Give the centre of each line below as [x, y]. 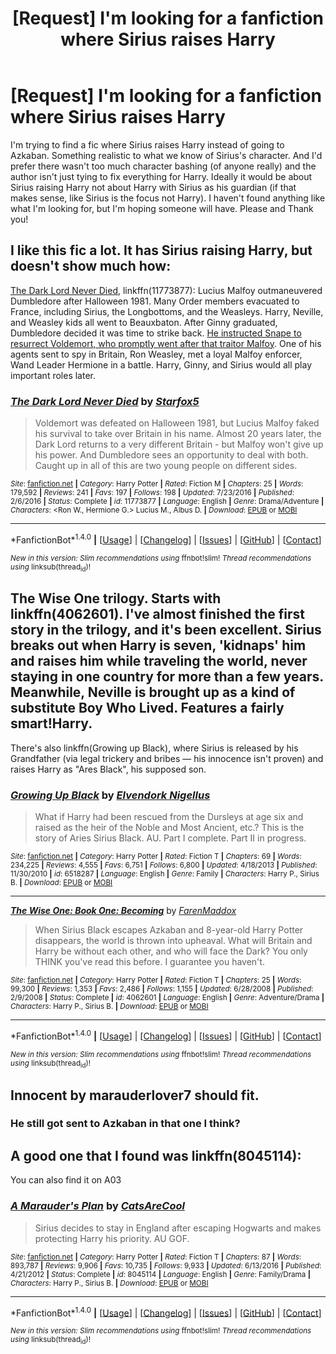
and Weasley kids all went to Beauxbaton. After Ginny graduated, [144, 322]
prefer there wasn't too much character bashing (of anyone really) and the [163, 166]
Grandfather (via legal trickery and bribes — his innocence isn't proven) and [167, 758]
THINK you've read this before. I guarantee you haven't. [149, 962]
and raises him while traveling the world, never [159, 661]
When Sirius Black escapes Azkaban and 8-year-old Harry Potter [169, 930]
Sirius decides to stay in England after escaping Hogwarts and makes [178, 1228]
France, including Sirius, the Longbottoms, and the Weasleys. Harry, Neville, [167, 311]
